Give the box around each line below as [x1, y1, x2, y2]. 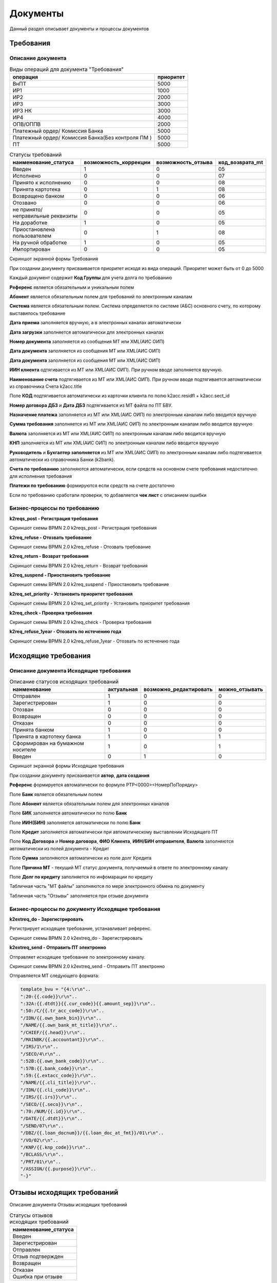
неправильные [12, 212, 50, 220]
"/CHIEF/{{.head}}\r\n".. [20, 1029, 86, 1035]
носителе [12, 746, 36, 753]
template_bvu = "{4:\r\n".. [20, 986, 91, 993]
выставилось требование [9, 310, 66, 316]
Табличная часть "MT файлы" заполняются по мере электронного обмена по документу [9, 883, 205, 889]
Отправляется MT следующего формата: [9, 973, 100, 979]
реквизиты [50, 212, 78, 220]
